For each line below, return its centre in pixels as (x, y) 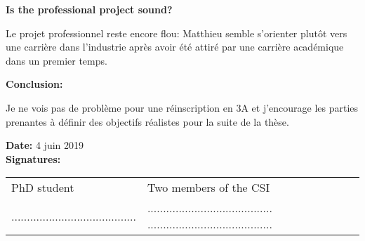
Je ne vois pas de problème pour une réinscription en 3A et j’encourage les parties (182, 107)
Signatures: (33, 158)
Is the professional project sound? (89, 9)
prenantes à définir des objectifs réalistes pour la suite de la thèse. (147, 121)
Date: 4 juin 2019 (45, 145)
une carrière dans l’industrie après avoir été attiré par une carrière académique (175, 47)
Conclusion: (34, 84)
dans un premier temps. (57, 60)
